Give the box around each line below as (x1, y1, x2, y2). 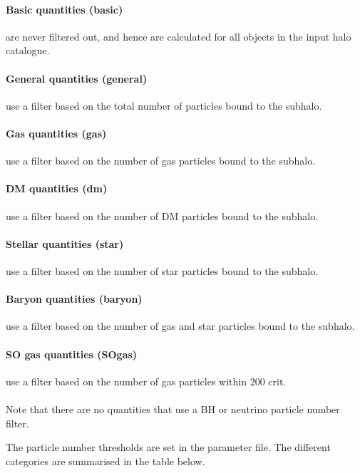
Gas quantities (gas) (6, 125, 107, 140)
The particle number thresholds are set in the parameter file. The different (6, 440, 331, 454)
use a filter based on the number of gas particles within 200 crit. (6, 373, 287, 388)
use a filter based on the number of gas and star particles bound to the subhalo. (6, 318, 355, 333)
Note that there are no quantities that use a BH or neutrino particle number (6, 401, 340, 416)
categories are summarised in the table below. (6, 453, 205, 468)
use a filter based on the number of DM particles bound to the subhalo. (6, 208, 319, 223)
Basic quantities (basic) (6, 1, 123, 16)
